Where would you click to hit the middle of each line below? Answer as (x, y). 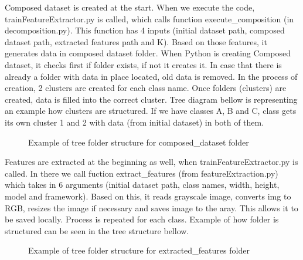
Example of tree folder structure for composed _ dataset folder (139, 142)
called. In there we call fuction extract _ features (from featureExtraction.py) (142, 173)
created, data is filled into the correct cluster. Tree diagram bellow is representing (151, 99)
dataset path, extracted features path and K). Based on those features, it (136, 41)
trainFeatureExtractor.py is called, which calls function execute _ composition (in (149, 18)
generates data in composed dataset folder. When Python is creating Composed (148, 53)
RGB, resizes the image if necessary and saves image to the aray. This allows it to (151, 207)
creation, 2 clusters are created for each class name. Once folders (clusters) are (146, 88)
